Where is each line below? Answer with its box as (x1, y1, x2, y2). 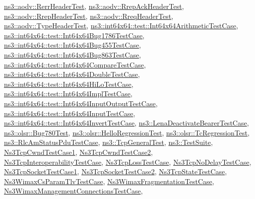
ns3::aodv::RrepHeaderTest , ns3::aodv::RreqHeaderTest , (4, 10, 174, 21)
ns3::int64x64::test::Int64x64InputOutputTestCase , (4, 98, 158, 108)
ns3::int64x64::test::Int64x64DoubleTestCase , (4, 69, 140, 79)
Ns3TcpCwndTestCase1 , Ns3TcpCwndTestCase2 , (4, 146, 153, 157)
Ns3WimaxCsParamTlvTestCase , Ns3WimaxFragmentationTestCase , (4, 176, 214, 186)
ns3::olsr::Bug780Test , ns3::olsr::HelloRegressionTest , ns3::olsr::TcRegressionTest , (4, 127, 250, 137)
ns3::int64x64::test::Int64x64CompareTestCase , (4, 59, 146, 69)
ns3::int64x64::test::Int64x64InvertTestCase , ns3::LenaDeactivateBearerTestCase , (4, 118, 249, 128)
